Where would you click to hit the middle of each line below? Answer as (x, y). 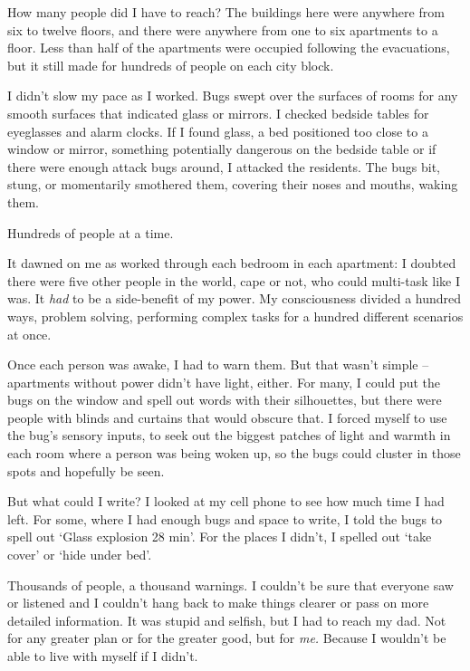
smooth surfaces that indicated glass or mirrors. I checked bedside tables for (218, 113)
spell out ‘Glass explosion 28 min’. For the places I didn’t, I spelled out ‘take (220, 537)
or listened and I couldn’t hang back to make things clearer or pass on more (218, 603)
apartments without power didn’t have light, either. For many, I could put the (224, 382)
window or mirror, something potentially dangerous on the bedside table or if (222, 149)
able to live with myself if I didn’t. (103, 656)
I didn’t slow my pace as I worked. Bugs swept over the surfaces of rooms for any (233, 96)
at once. (29, 334)
